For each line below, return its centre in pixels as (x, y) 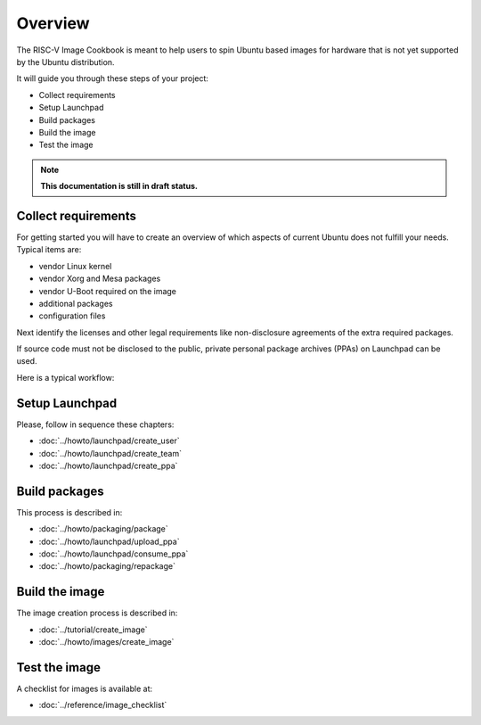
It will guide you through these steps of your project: (113, 78)
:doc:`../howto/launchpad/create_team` (110, 453)
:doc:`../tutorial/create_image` (93, 630)
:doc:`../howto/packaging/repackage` (107, 566)
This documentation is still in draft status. (119, 186)
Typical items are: (49, 250)
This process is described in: (69, 512)
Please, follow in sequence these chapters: (95, 424)
